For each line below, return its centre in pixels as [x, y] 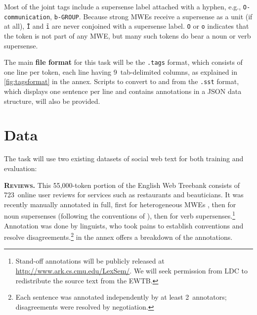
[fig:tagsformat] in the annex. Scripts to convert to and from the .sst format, [122, 81]
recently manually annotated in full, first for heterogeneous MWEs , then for [120, 204]
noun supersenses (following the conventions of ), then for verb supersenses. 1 [120, 215]
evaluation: [21, 168]
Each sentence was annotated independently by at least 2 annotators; [121, 297]
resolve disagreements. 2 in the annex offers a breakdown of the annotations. [118, 236]
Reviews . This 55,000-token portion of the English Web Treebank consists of [122, 185]
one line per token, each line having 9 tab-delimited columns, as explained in [121, 71]
